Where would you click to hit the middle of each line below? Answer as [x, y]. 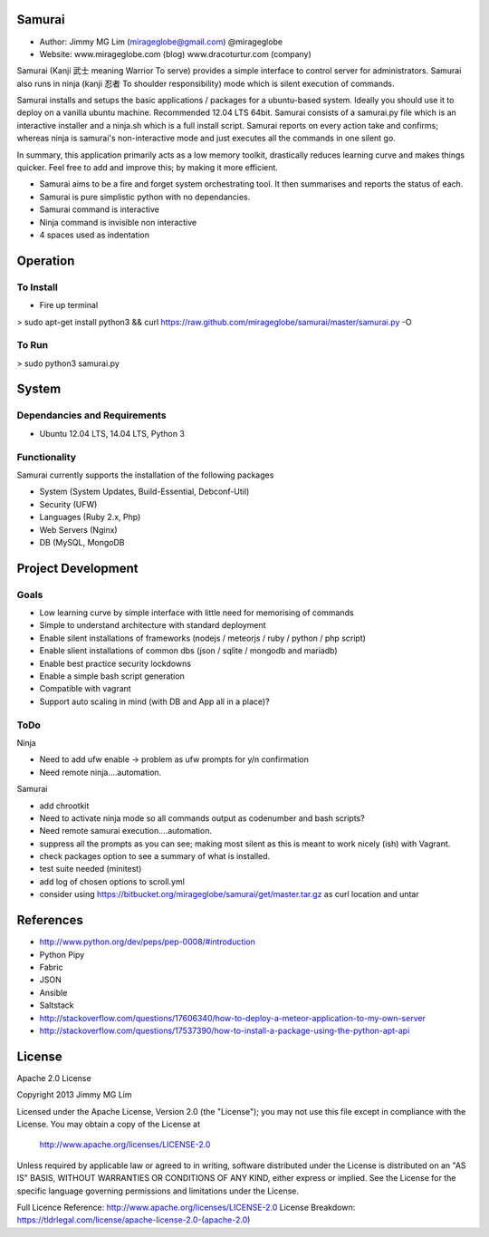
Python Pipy [62, 954]
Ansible [53, 992]
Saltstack [57, 1005]
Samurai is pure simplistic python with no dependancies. [145, 197]
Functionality [47, 457]
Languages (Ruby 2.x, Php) [90, 517]
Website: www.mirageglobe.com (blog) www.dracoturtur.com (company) [175, 53]
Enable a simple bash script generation [112, 676]
